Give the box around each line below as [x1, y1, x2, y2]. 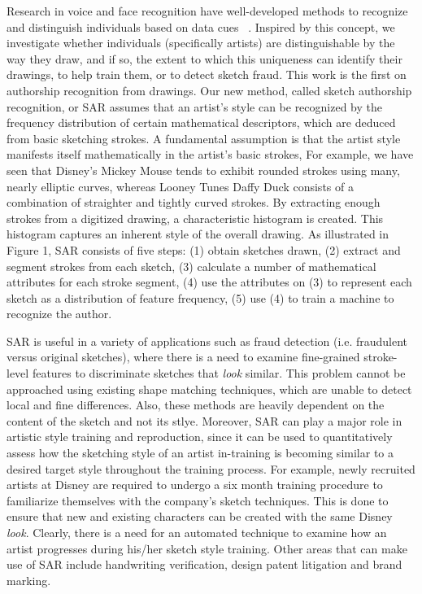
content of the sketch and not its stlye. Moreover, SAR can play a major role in [7, 412, 402, 429]
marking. [7, 571, 51, 588]
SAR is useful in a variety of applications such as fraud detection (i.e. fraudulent [7, 332, 408, 349]
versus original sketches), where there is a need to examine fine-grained [7, 348, 360, 365]
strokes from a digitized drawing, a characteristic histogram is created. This [7, 209, 384, 226]
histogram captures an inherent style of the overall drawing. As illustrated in [7, 225, 389, 242]
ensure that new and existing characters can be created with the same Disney [7, 508, 393, 525]
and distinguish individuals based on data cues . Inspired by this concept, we [7, 18, 395, 35]
